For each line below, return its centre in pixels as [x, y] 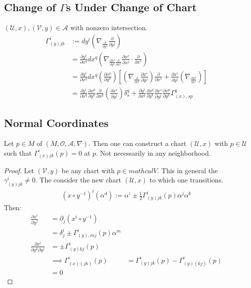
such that [18, 153]
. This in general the [188, 170]
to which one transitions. [187, 180]
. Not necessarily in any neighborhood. [153, 153]
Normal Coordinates [56, 123]
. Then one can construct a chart [137, 143]
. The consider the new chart [78, 180]
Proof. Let [19, 170]
